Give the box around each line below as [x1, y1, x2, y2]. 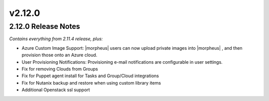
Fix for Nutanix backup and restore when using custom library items [21, 80, 161, 86]
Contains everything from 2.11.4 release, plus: [9, 36, 103, 42]
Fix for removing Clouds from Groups [21, 66, 98, 72]
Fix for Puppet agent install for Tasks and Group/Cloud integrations [21, 73, 159, 79]
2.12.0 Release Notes [9, 22, 80, 31]
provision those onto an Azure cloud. [21, 52, 98, 58]
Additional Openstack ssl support [21, 87, 90, 93]
